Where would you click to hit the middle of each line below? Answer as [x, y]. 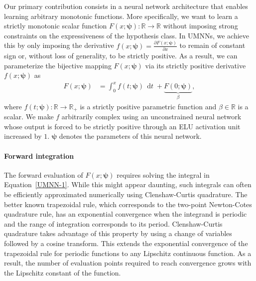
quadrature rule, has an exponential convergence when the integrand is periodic [126, 214]
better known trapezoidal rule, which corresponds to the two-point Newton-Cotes [128, 204]
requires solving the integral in [163, 174]
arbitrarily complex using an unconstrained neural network [151, 117]
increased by [23, 136]
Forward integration [39, 155]
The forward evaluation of [44, 174]
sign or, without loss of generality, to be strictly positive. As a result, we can [121, 56]
